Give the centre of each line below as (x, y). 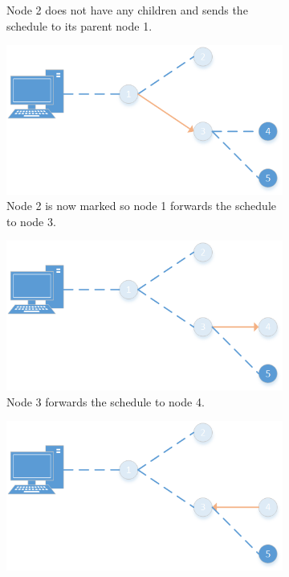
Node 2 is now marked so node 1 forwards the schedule (141, 206)
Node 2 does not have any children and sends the (127, 10)
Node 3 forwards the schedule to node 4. (106, 401)
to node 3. (31, 221)
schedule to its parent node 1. (79, 25)
